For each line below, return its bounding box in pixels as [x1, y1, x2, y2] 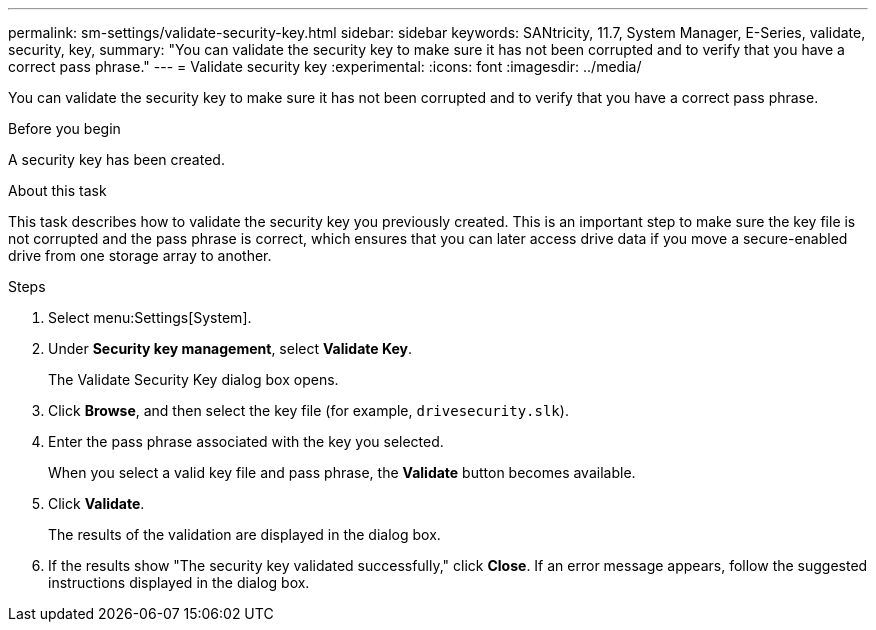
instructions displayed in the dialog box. [48, 574, 310, 591]
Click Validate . [48, 495, 145, 512]
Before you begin [8, 120, 121, 137]
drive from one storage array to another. [8, 247, 272, 264]
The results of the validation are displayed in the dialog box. [48, 526, 441, 543]
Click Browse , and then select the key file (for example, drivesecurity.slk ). [48, 402, 569, 419]
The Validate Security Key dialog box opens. [48, 371, 339, 388]
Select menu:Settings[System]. [48, 309, 252, 326]
